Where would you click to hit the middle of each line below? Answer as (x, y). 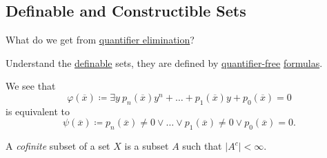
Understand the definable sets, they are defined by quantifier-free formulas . (164, 62)
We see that (31, 86)
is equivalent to (38, 111)
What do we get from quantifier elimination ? (100, 40)
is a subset (147, 146)
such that (202, 146)
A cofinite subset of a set (58, 146)
